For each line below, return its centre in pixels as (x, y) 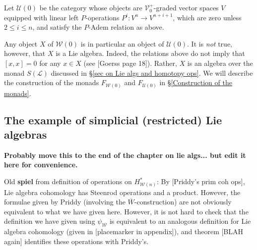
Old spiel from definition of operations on (68, 181)
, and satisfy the (57, 27)
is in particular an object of (122, 43)
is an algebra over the (220, 63)
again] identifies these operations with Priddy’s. (76, 241)
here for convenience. (41, 165)
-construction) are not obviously (183, 202)
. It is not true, (210, 43)
